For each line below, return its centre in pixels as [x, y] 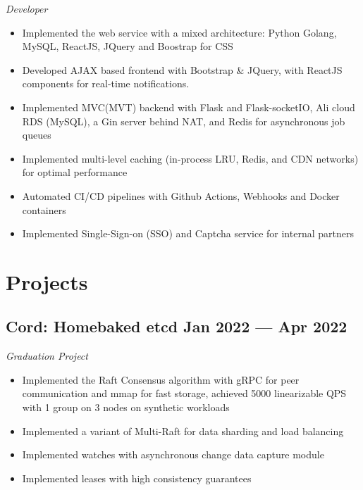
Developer [27, 8]
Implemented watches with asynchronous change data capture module [173, 454]
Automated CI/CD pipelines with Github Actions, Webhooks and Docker [181, 195]
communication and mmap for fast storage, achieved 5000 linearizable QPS [184, 393]
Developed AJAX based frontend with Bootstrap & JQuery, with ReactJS [182, 69]
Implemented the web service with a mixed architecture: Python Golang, [179, 32]
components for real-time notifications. [106, 83]
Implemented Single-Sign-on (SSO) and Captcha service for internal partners [188, 233]
